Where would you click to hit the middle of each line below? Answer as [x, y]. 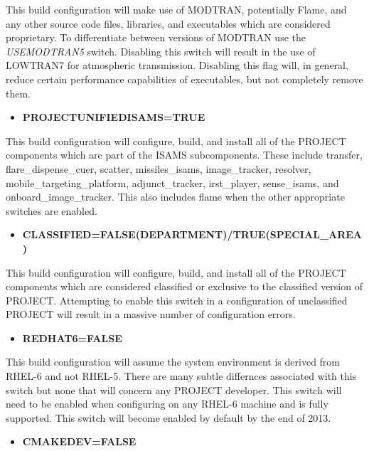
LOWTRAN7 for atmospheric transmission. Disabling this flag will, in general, [177, 65]
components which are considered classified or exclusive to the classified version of [184, 286]
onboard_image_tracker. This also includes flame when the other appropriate [175, 197]
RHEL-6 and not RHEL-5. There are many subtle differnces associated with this [181, 376]
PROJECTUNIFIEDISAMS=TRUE [114, 117]
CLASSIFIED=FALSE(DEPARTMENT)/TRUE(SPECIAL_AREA [192, 234]
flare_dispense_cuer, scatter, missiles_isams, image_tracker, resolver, [159, 168]
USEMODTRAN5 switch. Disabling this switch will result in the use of [161, 51]
